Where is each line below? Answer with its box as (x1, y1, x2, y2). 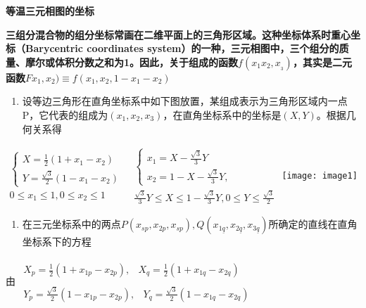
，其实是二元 (292, 54, 352, 69)
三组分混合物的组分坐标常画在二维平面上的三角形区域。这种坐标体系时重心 (6, 27, 351, 41)
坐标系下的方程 (22, 234, 91, 249)
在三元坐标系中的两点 (22, 217, 121, 231)
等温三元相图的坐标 (6, 4, 94, 18)
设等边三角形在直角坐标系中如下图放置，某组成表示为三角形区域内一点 (22, 94, 348, 108)
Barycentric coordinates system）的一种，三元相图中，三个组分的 (25, 41, 339, 56)
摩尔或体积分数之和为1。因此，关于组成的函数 (25, 54, 239, 69)
